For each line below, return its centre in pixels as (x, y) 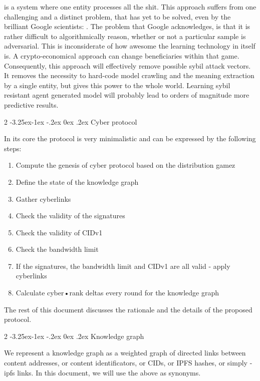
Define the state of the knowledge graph (77, 181)
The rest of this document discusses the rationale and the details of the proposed (128, 309)
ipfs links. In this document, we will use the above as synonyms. (102, 372)
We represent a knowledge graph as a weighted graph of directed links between (125, 353)
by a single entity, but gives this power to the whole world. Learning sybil (117, 85)
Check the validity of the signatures (70, 216)
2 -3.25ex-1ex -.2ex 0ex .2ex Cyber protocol (71, 121)
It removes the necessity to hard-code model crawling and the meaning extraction (129, 75)
